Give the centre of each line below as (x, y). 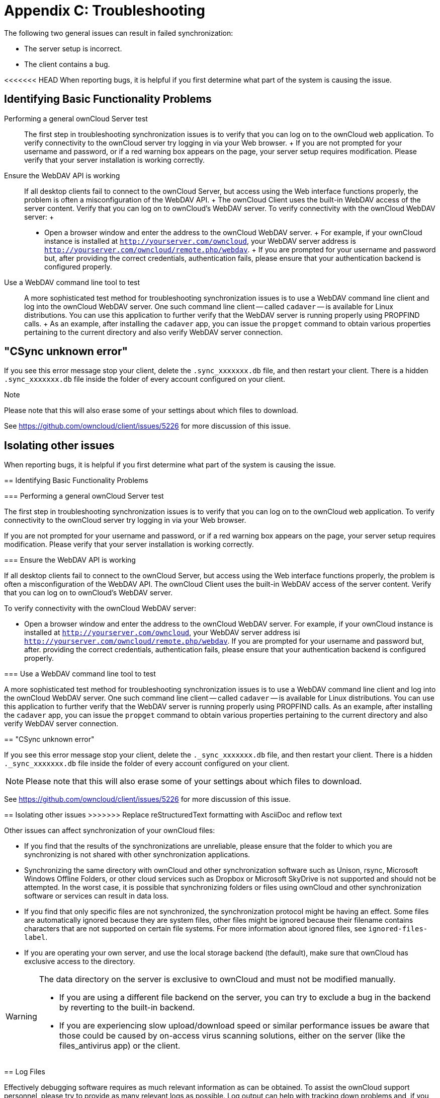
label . (36, 937)
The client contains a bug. (67, 64)
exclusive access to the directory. (80, 962)
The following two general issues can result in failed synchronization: (119, 33)
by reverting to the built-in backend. (127, 1008)
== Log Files (25, 1072)
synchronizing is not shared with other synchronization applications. (137, 855)
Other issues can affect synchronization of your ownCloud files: (110, 831)
